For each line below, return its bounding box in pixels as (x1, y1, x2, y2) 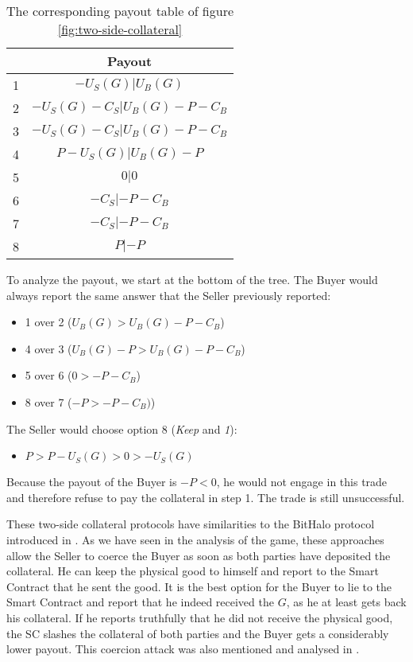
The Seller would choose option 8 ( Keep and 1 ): (6, 420, 237, 437)
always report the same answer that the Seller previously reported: (6, 286, 331, 303)
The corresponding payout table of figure (6, 2, 234, 20)
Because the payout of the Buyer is (6, 473, 177, 490)
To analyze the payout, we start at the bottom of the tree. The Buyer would (6, 271, 378, 287)
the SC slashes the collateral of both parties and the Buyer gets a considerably (6, 625, 389, 641)
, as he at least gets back (286, 594, 407, 610)
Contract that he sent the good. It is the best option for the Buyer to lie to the (6, 578, 392, 594)
